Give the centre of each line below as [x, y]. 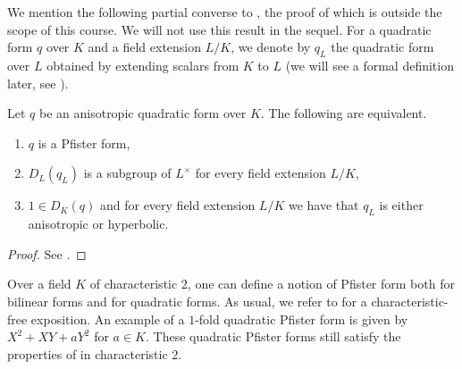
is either [401, 205]
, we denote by [271, 47]
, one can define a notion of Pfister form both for [321, 284]
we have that [323, 205]
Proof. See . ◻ [47, 253]
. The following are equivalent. [344, 113]
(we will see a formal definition [370, 65]
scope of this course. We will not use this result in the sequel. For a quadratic [219, 29]
